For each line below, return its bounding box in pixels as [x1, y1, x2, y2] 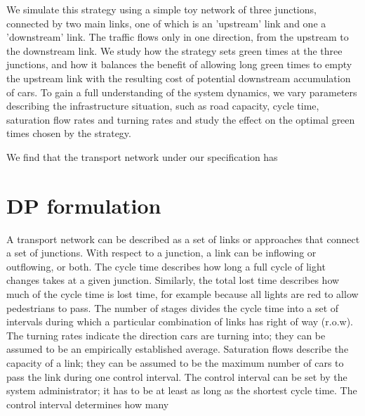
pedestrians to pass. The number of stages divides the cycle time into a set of [6, 300, 339, 315]
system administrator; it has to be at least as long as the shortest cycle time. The [6, 383, 357, 398]
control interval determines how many [6, 396, 169, 411]
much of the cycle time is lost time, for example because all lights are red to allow [6, 287, 359, 301]
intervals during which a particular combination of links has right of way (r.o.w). [6, 314, 354, 329]
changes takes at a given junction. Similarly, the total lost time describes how [6, 273, 340, 287]
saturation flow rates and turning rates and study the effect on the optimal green [6, 112, 355, 126]
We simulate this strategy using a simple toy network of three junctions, [6, 2, 317, 16]
